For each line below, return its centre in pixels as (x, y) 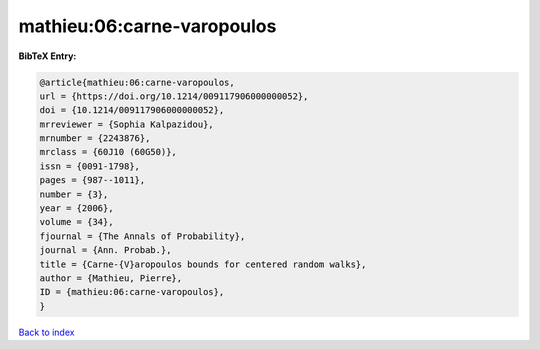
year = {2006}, (76, 208)
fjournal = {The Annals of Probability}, (142, 236)
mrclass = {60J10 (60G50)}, (108, 152)
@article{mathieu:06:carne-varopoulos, (137, 82)
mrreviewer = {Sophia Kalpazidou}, (126, 124)
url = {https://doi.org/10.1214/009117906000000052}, (174, 96)
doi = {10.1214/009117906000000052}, (132, 110)
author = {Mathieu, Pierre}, (111, 278)
